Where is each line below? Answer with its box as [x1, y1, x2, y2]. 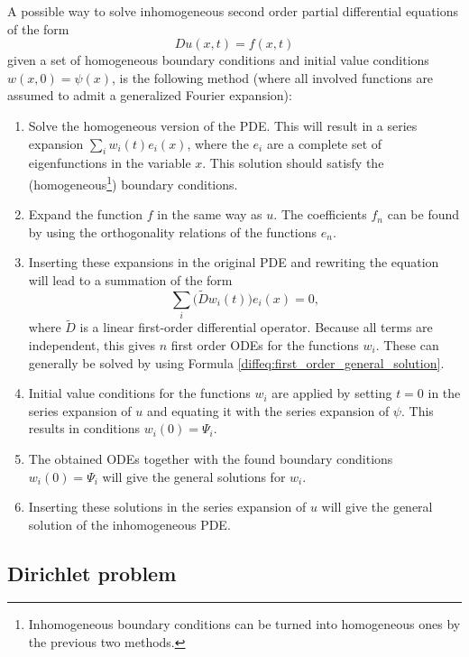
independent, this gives [28, 335, 155, 354]
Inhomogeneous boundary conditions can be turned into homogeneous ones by [28, 615, 461, 634]
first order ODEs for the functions [170, 335, 359, 354]
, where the [187, 134, 249, 153]
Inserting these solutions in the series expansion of [28, 497, 307, 516]
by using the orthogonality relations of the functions [28, 222, 317, 241]
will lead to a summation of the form [28, 270, 233, 289]
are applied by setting [271, 384, 392, 403]
